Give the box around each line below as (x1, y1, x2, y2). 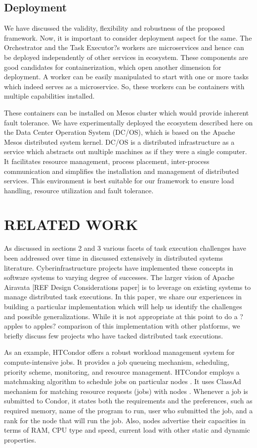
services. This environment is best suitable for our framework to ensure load (4, 175, 234, 186)
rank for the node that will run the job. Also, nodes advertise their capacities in (4, 415, 246, 425)
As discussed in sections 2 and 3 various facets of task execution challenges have (4, 243, 246, 253)
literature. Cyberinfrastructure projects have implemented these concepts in (4, 262, 233, 273)
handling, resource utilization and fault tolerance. (4, 185, 154, 195)
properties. (4, 434, 37, 445)
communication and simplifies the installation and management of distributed (4, 166, 239, 176)
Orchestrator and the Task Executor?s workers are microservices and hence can (4, 42, 244, 53)
